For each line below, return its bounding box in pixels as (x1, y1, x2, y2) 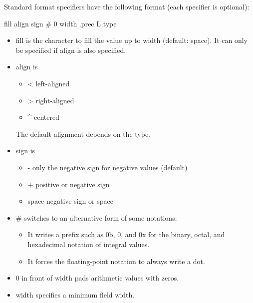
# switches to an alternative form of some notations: (15, 212, 177, 223)
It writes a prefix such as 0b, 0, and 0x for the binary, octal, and (27, 229, 225, 240)
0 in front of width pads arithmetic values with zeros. (15, 273, 179, 283)
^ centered (27, 112, 60, 122)
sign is (15, 145, 35, 156)
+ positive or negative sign (27, 179, 110, 189)
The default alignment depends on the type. (15, 128, 151, 139)
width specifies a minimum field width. (15, 289, 135, 300)
